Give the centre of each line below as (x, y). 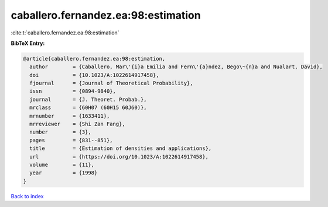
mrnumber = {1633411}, (70, 116)
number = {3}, (61, 132)
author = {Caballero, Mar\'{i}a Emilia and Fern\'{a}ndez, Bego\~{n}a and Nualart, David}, (176, 67)
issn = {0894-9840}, (73, 91)
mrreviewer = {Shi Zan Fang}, (77, 124)
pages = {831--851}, (71, 140)
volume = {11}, (62, 165)
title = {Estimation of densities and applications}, (121, 148)
